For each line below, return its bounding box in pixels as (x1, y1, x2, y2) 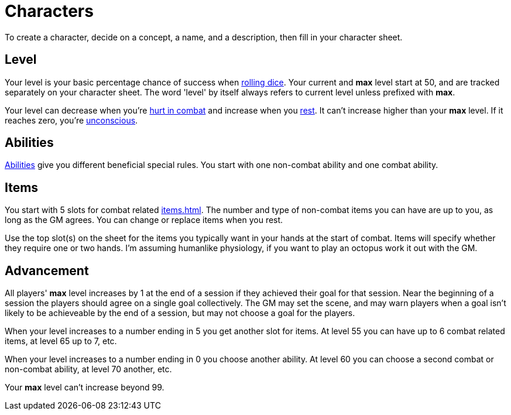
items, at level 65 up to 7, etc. (5, 336, 117, 347)
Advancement (5, 263, 89, 278)
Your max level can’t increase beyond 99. (5, 382, 164, 393)
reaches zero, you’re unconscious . (5, 115, 138, 125)
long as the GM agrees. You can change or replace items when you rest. (5, 215, 283, 225)
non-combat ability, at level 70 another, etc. (5, 364, 172, 375)
